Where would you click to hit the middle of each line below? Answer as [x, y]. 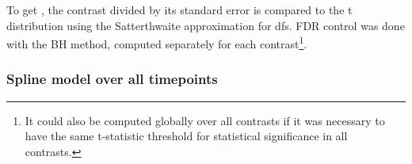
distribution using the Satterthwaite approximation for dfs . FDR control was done [206, 25]
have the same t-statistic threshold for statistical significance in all [186, 136]
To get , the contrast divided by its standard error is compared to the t [179, 10]
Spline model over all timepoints [112, 79]
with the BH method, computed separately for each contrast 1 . [157, 42]
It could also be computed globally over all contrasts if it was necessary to [205, 120]
